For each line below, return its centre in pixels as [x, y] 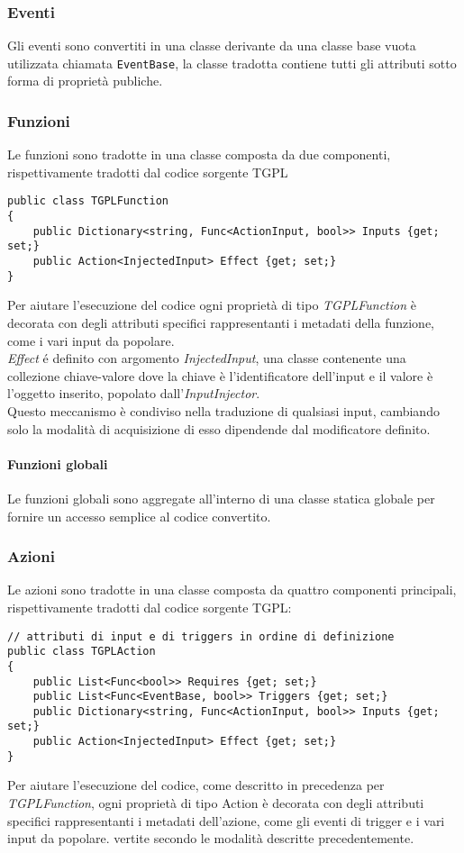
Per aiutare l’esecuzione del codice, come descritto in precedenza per [196, 785]
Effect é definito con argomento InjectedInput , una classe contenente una [207, 358]
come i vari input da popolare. [91, 340]
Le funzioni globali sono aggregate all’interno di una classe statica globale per [221, 498]
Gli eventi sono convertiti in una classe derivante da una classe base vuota [212, 45]
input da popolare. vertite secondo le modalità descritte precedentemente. [211, 838]
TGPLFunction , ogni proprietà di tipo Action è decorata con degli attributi [216, 803]
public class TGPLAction [82, 652]
